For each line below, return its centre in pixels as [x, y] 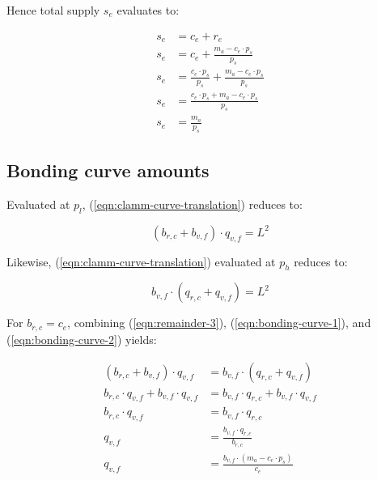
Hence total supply [53, 10]
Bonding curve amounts [108, 170]
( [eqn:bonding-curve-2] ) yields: [82, 339]
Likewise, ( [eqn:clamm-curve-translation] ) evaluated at [141, 261]
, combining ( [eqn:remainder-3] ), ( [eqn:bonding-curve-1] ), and [219, 323]
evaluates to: [148, 10]
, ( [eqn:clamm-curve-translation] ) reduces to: [192, 204]
